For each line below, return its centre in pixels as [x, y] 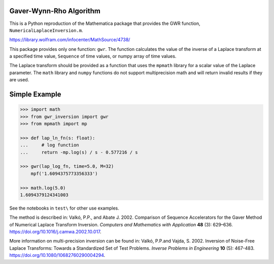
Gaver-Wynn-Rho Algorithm [55, 11]
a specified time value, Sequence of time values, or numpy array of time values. [93, 56]
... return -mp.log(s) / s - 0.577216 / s [79, 152]
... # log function [50, 145]
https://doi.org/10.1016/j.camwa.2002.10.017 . [55, 232]
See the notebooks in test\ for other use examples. [64, 208]
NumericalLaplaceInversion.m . [46, 30]
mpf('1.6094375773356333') [64, 173]
